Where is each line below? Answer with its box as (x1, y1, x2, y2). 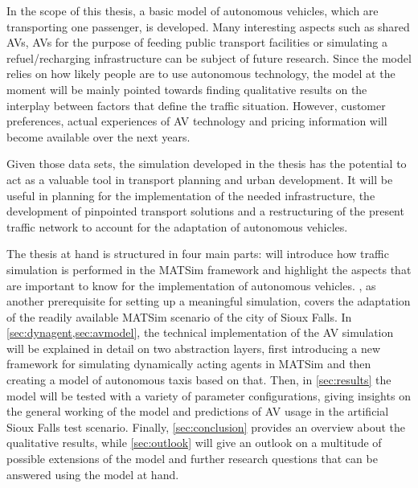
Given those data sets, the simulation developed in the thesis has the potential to (6, 155, 407, 172)
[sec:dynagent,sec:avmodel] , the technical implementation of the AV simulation (6, 324, 394, 341)
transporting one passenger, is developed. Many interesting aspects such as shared (6, 18, 410, 35)
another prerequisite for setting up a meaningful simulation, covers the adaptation (6, 293, 411, 310)
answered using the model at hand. (6, 465, 179, 482)
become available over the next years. (6, 128, 191, 145)
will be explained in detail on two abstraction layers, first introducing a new (6, 339, 381, 356)
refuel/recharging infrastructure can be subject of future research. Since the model (6, 49, 412, 66)
